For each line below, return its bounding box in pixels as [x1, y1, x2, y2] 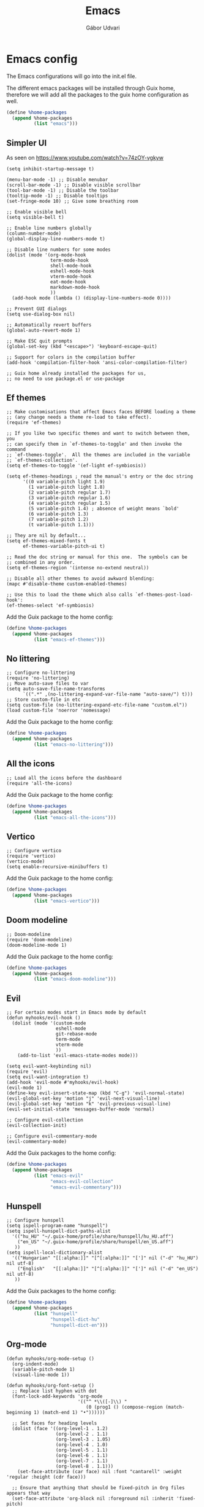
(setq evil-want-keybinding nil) [6, 1063, 92, 1070]
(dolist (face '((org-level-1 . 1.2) [12, 1425, 108, 1431]
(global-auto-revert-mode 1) [6, 327, 81, 334]
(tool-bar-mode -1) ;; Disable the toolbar [6, 188, 119, 194]
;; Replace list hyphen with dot [12, 1388, 97, 1394]
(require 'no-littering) [6, 675, 70, 681]
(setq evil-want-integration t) [6, 1074, 89, 1080]
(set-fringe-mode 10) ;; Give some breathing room [6, 198, 138, 205]
